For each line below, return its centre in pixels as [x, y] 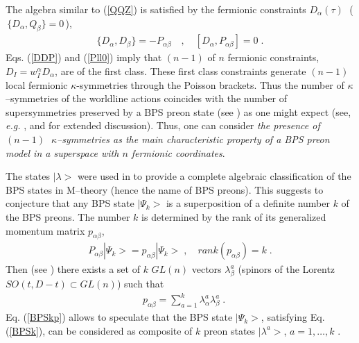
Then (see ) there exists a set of [73, 269]
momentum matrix [45, 230]
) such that [140, 284]
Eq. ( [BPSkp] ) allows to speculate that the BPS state [119, 317]
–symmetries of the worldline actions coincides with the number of [147, 98]
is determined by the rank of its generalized [234, 216]
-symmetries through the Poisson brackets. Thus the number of [210, 84]
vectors [207, 269]
